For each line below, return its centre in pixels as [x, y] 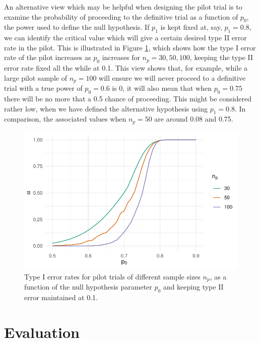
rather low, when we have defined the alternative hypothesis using [106, 108]
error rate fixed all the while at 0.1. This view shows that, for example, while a [126, 68]
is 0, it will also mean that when [162, 88]
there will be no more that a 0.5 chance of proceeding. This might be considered [128, 99]
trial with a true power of [43, 88]
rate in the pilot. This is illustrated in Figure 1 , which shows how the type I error [130, 47]
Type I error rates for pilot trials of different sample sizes [112, 276]
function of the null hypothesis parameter [88, 287]
